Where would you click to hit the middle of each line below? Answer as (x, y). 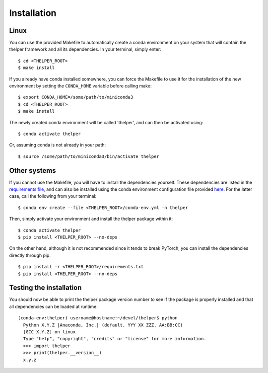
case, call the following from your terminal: (53, 196)
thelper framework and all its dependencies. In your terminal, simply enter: (85, 49)
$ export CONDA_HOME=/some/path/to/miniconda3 (76, 97)
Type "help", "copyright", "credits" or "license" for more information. (115, 339)
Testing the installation (45, 288)
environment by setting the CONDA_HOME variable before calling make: (80, 86)
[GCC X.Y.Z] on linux (49, 332)
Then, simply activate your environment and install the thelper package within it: (91, 219)
